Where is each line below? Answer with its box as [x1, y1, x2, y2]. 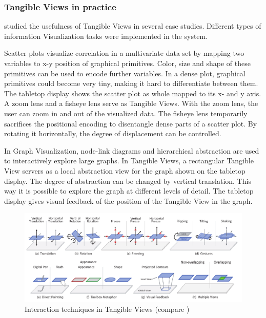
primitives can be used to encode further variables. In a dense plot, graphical [4, 68, 245, 78]
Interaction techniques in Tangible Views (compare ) [25, 303, 190, 314]
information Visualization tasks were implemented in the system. [4, 30, 208, 41]
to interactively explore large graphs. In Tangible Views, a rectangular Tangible [4, 155, 254, 166]
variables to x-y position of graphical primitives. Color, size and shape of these [4, 58, 251, 68]
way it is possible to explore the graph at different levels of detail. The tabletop [4, 185, 254, 196]
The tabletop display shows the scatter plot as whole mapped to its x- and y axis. [4, 88, 261, 98]
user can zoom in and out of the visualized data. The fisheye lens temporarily [4, 108, 248, 118]
